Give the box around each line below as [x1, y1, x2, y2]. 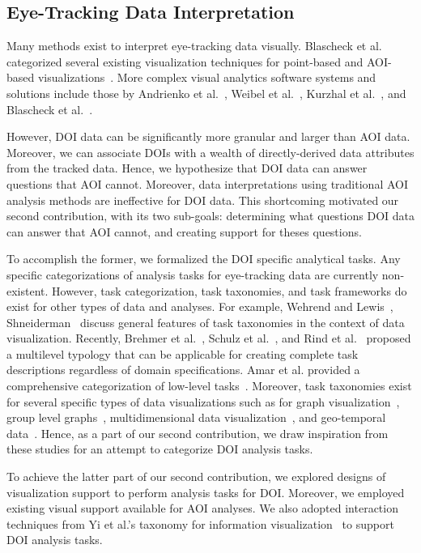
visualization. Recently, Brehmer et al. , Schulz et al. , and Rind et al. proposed [6, 330, 411, 347]
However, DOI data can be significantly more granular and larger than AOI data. [6, 128, 410, 145]
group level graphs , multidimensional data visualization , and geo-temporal [6, 409, 386, 426]
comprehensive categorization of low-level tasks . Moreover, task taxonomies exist [6, 377, 412, 394]
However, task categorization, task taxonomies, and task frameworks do [52, 282, 407, 299]
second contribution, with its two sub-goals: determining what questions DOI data [6, 207, 415, 224]
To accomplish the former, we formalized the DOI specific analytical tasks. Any [6, 250, 401, 267]
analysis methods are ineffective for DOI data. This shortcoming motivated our [6, 191, 399, 208]
